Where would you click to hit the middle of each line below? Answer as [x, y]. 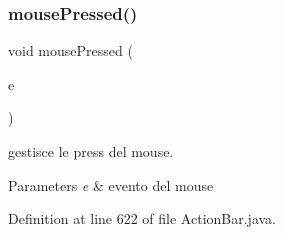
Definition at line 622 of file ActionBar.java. [142, 218]
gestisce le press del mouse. [91, 151]
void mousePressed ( [70, 50]
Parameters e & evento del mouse [111, 184]
